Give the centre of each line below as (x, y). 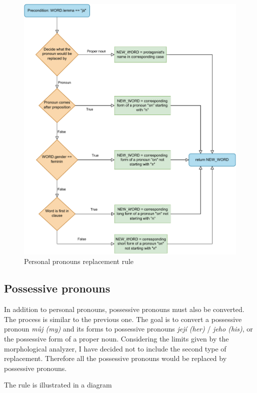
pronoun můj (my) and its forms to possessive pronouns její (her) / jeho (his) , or (128, 329)
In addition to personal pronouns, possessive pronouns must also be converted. (124, 309)
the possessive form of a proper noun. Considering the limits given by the (116, 338)
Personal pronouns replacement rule (79, 261)
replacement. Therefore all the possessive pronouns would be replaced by (115, 358)
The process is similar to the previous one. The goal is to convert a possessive (123, 319)
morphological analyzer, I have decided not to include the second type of (115, 348)
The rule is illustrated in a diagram (58, 385)
